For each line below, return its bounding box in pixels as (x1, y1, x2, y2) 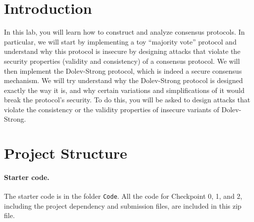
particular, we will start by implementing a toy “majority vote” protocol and (4, 36, 237, 46)
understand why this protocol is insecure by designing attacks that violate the (4, 46, 241, 56)
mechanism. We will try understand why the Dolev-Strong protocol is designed (4, 75, 243, 86)
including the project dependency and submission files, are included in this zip (4, 200, 242, 211)
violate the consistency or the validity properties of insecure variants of (4, 104, 219, 114)
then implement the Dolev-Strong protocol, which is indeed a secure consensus (4, 65, 242, 76)
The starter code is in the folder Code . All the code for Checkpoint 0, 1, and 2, (4, 191, 243, 201)
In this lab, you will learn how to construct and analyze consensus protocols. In (4, 27, 245, 37)
